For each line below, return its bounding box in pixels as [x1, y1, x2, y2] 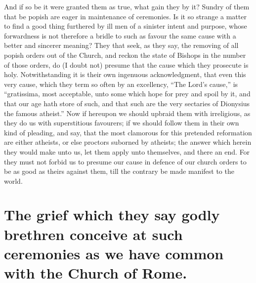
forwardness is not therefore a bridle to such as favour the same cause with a [4, 30, 236, 40]
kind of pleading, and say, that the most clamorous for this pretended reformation [4, 127, 252, 137]
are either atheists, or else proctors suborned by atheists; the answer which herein [4, 137, 252, 147]
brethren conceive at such [4, 224, 183, 244]
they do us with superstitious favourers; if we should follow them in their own [4, 118, 239, 128]
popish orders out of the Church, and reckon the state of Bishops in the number [4, 49, 246, 60]
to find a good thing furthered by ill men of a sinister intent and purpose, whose [4, 21, 247, 31]
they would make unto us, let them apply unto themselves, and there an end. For [4, 146, 250, 157]
